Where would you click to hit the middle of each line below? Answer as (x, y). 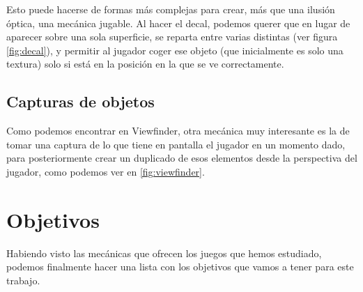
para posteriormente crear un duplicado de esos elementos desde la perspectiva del (182, 158)
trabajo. (23, 280)
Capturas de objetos (80, 101)
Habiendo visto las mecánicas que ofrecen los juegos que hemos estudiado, (164, 253)
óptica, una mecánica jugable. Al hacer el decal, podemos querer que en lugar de (178, 23)
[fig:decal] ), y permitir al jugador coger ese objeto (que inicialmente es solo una (175, 50)
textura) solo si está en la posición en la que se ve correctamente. (145, 64)
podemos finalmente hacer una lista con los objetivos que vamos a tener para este (180, 267)
